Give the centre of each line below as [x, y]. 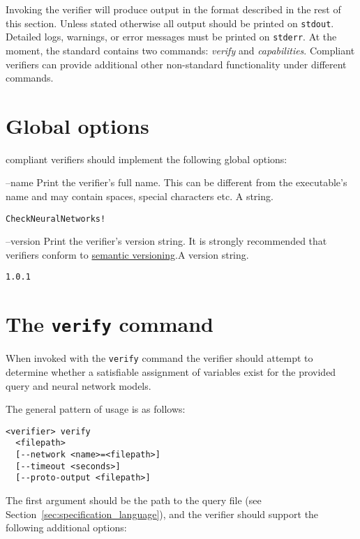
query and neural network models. [78, 385]
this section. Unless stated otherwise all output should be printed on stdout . [170, 23]
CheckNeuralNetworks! [56, 219]
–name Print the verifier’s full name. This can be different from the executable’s [177, 182]
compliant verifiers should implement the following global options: [147, 159]
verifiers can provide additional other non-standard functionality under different [176, 64]
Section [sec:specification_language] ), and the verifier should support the [162, 514]
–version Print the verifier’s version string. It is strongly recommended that [166, 241]
